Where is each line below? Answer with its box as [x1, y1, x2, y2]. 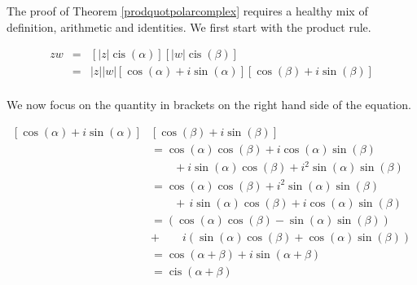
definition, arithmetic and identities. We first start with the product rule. [7, 18, 371, 35]
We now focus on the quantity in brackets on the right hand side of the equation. [7, 96, 411, 113]
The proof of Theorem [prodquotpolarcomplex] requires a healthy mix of [7, 2, 368, 19]
